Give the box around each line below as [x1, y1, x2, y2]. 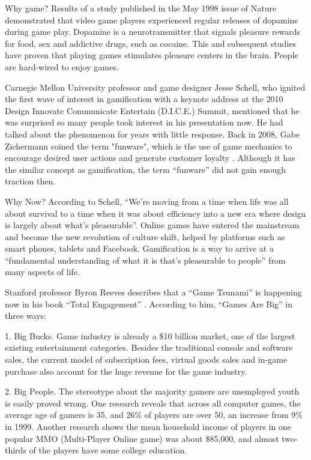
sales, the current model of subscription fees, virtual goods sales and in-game [5, 353, 288, 366]
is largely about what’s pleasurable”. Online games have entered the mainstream [5, 219, 300, 231]
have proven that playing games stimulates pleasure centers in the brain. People [5, 49, 298, 61]
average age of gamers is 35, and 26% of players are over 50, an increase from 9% [5, 408, 303, 421]
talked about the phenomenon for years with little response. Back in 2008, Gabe [5, 127, 300, 140]
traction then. [5, 175, 56, 187]
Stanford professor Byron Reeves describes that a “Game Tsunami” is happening [5, 286, 302, 298]
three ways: [5, 309, 46, 322]
